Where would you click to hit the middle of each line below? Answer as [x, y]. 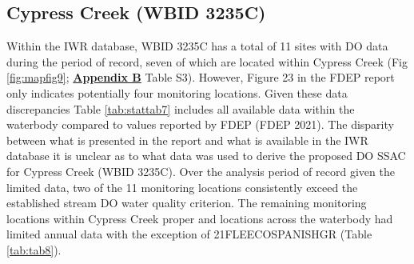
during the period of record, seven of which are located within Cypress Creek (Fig [207, 61]
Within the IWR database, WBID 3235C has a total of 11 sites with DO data [197, 46]
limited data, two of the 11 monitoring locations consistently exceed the [182, 187]
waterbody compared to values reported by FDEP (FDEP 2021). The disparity [200, 124]
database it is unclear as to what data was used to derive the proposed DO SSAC [206, 156]
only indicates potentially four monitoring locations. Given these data [177, 92]
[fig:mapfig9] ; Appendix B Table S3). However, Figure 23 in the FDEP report [201, 77]
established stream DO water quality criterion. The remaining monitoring [187, 203]
